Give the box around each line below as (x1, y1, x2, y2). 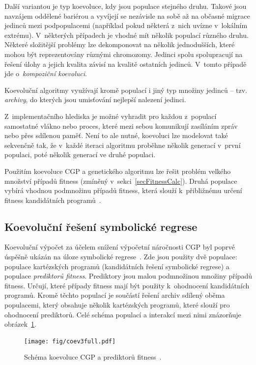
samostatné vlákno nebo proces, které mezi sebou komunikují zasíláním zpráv (4, 120, 238, 131)
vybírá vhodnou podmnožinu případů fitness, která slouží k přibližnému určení (4, 185, 242, 196)
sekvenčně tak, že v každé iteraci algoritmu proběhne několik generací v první (4, 140, 241, 150)
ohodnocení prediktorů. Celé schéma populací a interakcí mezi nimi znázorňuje (4, 309, 241, 319)
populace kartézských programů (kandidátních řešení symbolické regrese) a (4, 261, 229, 271)
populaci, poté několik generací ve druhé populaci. (4, 149, 156, 160)
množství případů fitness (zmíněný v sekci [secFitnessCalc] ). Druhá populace (4, 175, 237, 186)
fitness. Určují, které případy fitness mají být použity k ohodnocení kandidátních (4, 280, 250, 290)
